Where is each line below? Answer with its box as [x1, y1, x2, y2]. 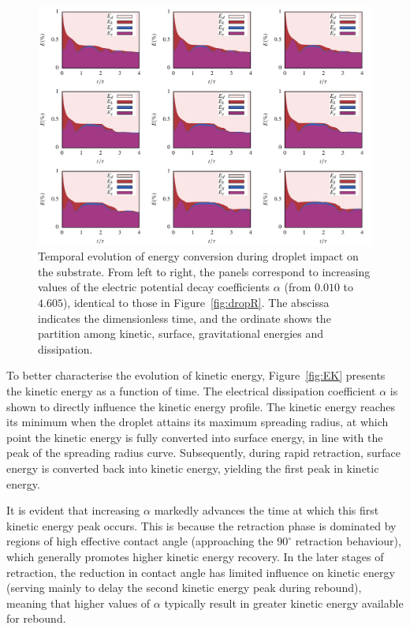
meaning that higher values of [6, 594, 151, 611]
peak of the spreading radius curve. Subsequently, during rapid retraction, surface [6, 444, 401, 461]
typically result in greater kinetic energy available [164, 594, 404, 611]
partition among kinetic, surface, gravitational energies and [38, 325, 324, 342]
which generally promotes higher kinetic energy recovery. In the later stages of [6, 548, 384, 564]
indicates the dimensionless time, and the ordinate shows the [38, 309, 331, 326]
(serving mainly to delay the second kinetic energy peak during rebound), [6, 579, 362, 596]
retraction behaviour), [295, 533, 401, 549]
